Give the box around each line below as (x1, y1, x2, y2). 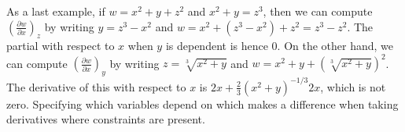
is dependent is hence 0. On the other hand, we (165, 37, 394, 54)
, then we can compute (263, 3, 373, 19)
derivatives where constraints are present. (6, 111, 205, 127)
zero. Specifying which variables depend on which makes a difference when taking (6, 95, 399, 112)
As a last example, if (6, 3, 105, 19)
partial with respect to (6, 37, 115, 54)
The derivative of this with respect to (6, 78, 186, 95)
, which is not (320, 78, 386, 95)
